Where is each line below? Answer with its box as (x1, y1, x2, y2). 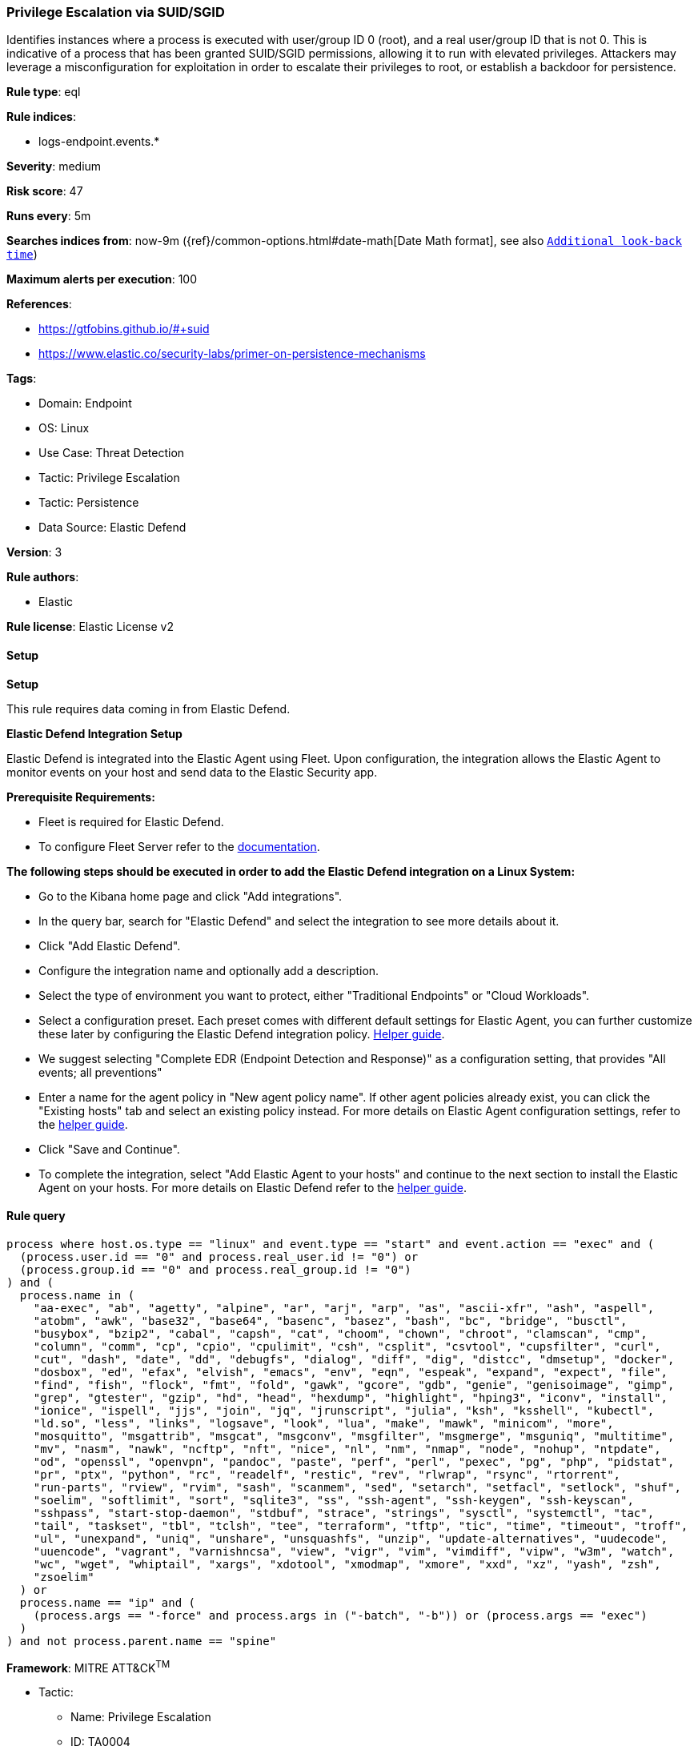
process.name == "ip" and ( (19, 1595, 196, 1609)
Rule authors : (6, 570, 79, 584)
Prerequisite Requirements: (6, 789, 155, 804)
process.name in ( (19, 1288, 135, 1302)
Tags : (6, 371, 37, 386)
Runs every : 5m (6, 209, 91, 223)
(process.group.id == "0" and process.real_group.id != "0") (19, 1262, 411, 1276)
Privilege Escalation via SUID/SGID (6, 4, 225, 20)
